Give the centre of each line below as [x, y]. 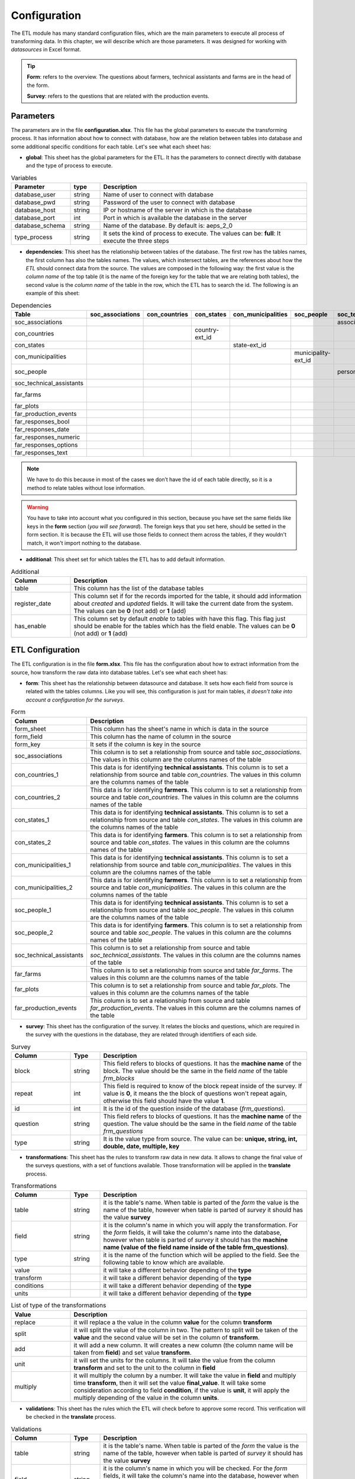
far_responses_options [46, 445]
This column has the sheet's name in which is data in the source [179, 729]
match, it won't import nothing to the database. [84, 543]
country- [206, 330]
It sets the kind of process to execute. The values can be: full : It [192, 234]
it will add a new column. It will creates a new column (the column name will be [183, 1345]
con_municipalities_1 [43, 865]
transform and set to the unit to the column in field [145, 1368]
